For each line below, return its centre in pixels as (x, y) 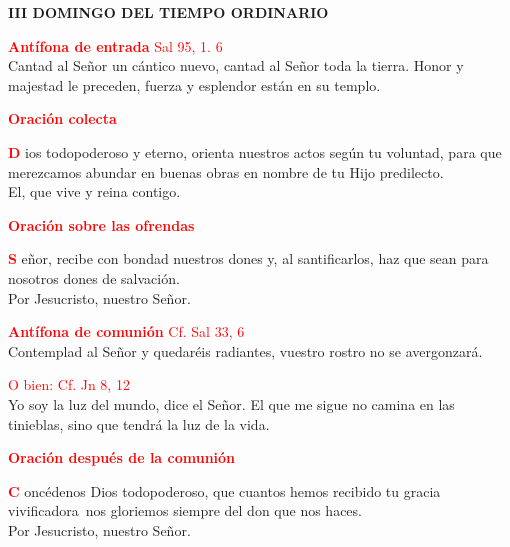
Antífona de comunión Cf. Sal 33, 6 (126, 331)
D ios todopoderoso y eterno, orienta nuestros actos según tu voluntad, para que (255, 151)
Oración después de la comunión (122, 457)
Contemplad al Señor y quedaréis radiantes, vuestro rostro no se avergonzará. (245, 350)
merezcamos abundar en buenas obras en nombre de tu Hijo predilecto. (226, 171)
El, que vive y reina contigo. (94, 191)
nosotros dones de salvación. (94, 277)
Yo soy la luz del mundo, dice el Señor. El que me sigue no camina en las (231, 403)
